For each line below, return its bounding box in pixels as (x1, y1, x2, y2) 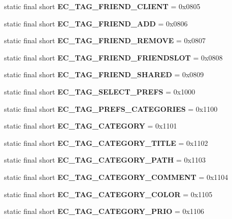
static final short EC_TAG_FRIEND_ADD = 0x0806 (4, 18, 188, 28)
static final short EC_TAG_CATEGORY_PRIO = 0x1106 (4, 206, 204, 216)
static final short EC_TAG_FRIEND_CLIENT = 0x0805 (4, 1, 201, 11)
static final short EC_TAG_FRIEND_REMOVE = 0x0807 (4, 35, 206, 46)
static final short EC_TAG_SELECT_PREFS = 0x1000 (4, 86, 195, 97)
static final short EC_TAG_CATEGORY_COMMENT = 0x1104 (4, 171, 228, 182)
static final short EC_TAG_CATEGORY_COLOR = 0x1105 (4, 189, 213, 199)
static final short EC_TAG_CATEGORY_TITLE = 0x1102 (4, 137, 208, 148)
